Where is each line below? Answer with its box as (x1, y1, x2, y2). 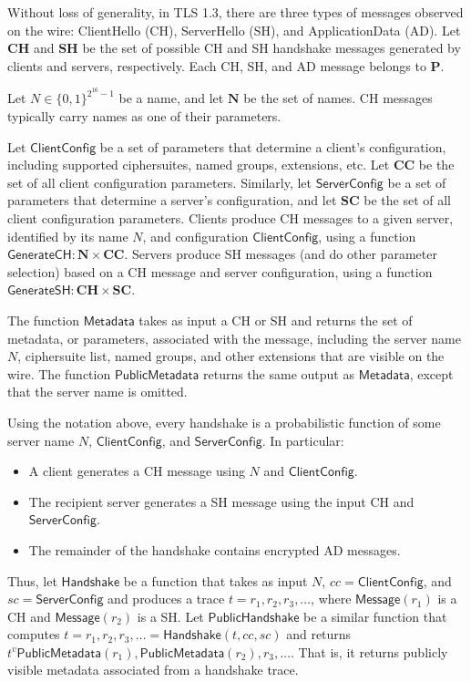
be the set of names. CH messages (243, 88, 433, 108)
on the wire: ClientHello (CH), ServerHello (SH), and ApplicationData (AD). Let (7, 20, 461, 39)
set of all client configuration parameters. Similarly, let (7, 172, 312, 191)
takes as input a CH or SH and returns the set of (138, 310, 413, 329)
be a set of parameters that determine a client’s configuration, (99, 137, 446, 156)
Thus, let (7, 571, 57, 590)
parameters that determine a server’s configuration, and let (7, 191, 337, 210)
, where (311, 589, 352, 608)
